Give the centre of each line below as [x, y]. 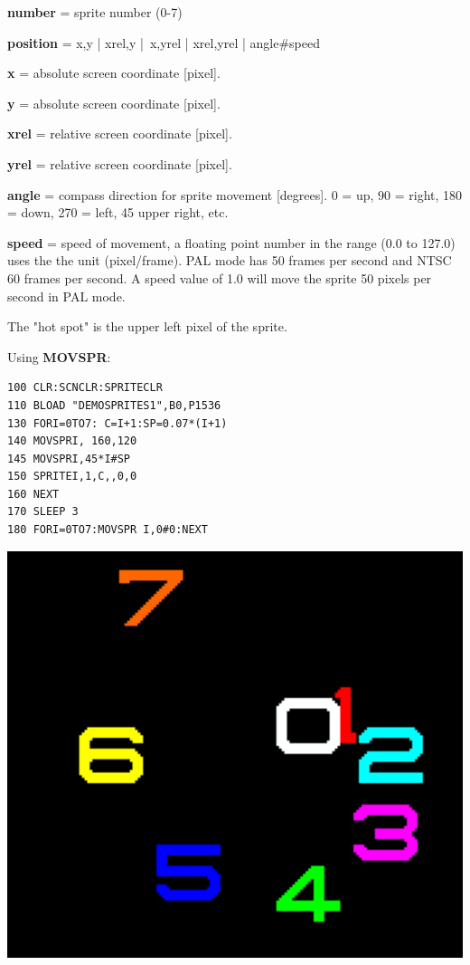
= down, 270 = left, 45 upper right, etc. [118, 212]
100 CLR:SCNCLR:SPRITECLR [85, 388]
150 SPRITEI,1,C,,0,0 [72, 477]
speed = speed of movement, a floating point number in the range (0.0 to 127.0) [231, 242]
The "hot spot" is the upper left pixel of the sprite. [147, 326]
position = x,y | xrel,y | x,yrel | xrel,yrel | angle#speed [164, 42]
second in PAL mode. [66, 296]
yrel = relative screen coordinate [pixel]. [120, 163]
